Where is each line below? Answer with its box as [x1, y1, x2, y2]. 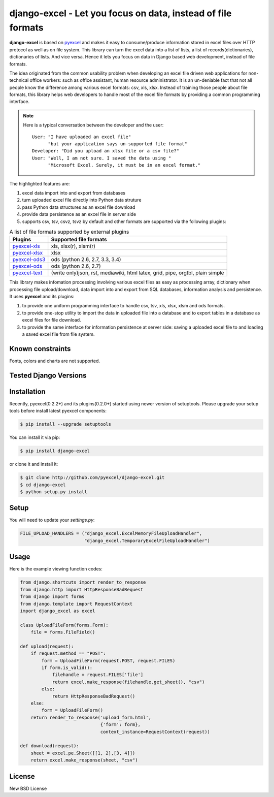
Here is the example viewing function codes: [9, 566, 102, 572]
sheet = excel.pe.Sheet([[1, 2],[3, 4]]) [30, 750, 135, 756]
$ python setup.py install [20, 489, 87, 495]
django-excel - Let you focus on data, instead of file [9, 8, 232, 19]
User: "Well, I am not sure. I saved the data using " [32, 155, 172, 161]
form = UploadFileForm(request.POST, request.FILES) [41, 658, 176, 663]
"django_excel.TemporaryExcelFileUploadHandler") [84, 537, 211, 544]
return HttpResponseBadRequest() [52, 693, 135, 699]
